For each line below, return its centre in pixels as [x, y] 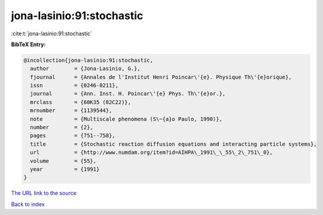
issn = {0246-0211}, [74, 86]
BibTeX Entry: [28, 44]
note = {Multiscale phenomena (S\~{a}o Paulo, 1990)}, [126, 119]
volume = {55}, [63, 161]
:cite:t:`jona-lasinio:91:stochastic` [52, 34]
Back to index [28, 204]
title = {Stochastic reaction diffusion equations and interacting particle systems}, [173, 144]
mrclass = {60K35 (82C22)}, [81, 102]
